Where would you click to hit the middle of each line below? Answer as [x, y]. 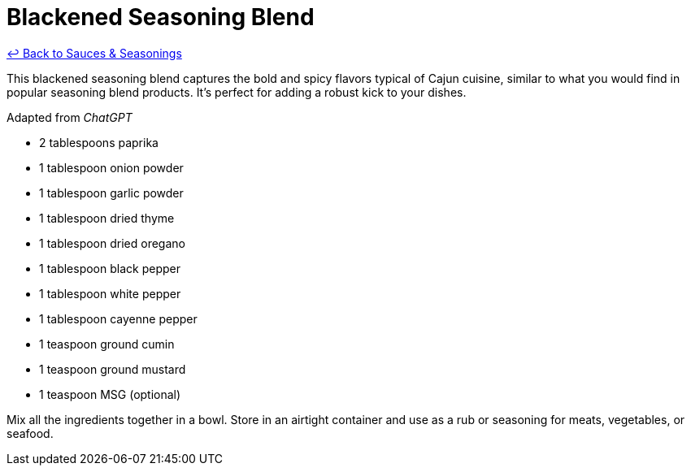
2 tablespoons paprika [99, 142]
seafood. [30, 433]
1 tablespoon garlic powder [111, 193]
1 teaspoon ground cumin [107, 344]
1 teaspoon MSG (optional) [110, 394]
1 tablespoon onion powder [111, 167]
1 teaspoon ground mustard [113, 369]
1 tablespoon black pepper [110, 268]
